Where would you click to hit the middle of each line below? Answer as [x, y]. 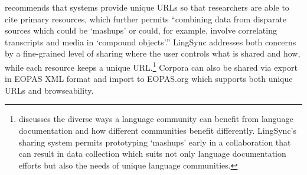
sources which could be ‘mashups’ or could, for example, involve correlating [141, 30]
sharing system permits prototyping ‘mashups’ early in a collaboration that [155, 142]
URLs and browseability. [49, 90]
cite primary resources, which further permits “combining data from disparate [146, 19]
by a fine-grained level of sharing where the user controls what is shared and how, [153, 53]
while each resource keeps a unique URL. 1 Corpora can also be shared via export [151, 66]
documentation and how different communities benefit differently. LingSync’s [158, 130]
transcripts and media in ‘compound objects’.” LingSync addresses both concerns [151, 42]
